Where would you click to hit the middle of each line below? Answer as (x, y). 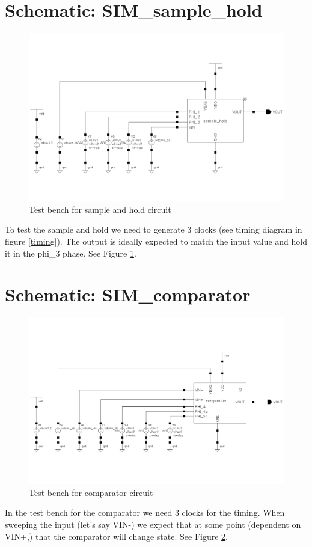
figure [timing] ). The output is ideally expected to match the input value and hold (156, 241)
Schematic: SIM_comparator (128, 294)
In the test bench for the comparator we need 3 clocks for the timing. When (145, 512)
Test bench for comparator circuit (91, 492)
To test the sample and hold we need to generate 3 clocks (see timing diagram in (154, 229)
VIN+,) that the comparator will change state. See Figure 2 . (116, 536)
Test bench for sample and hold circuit (100, 209)
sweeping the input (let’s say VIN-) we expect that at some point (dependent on (153, 524)
